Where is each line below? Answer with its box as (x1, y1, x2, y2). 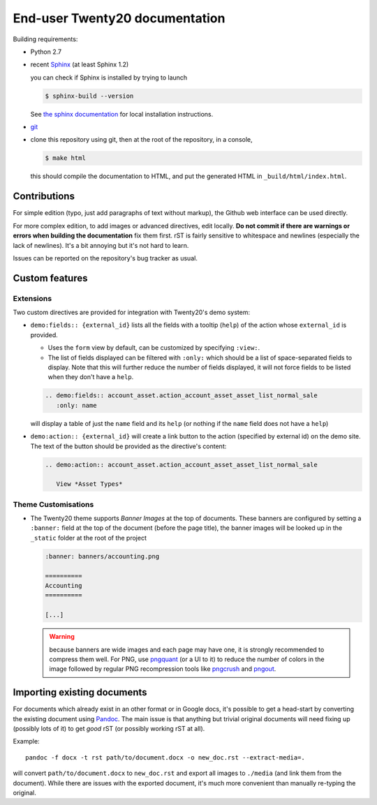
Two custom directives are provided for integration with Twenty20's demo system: (13, 308, 251, 317)
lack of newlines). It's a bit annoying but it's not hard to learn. (13, 241, 189, 249)
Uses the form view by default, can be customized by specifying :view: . (47, 344, 260, 352)
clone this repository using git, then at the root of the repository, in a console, (30, 135, 253, 144)
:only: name (56, 401, 97, 409)
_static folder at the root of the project (30, 533, 147, 542)
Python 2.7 (30, 47, 62, 56)
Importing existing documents (13, 686, 147, 698)
